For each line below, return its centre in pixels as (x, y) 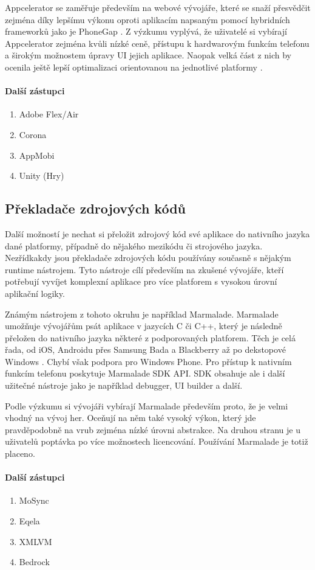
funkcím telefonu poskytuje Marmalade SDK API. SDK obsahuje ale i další (145, 373)
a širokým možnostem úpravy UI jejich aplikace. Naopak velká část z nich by (148, 55)
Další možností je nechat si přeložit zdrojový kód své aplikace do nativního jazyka (157, 233)
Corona (33, 134)
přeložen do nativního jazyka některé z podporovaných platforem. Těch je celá (150, 337)
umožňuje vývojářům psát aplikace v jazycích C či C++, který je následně (144, 326)
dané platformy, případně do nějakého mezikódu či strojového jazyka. (134, 245)
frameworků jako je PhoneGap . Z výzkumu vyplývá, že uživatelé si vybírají (146, 31)
